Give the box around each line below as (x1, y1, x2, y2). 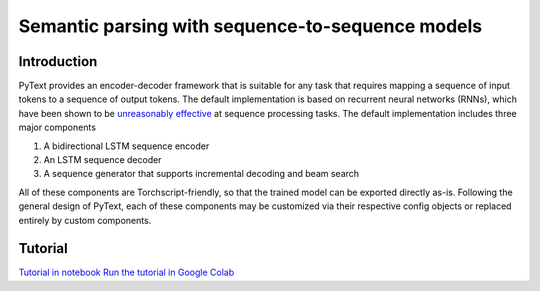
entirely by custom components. (18, 214, 152, 226)
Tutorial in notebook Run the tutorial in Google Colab (18, 266, 235, 279)
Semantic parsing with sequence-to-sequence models (18, 15, 483, 37)
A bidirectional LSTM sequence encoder (43, 140, 210, 152)
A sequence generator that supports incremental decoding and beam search (43, 168, 360, 180)
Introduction (18, 53, 98, 70)
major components (18, 121, 97, 134)
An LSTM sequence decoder (43, 154, 162, 166)
